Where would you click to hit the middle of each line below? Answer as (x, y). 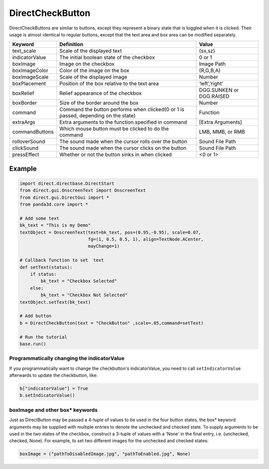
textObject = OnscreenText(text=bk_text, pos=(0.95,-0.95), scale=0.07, (110, 232)
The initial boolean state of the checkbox (107, 57)
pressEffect (26, 155)
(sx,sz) (207, 51)
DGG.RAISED (214, 96)
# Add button (36, 316)
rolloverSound (29, 142)
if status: (43, 274)
